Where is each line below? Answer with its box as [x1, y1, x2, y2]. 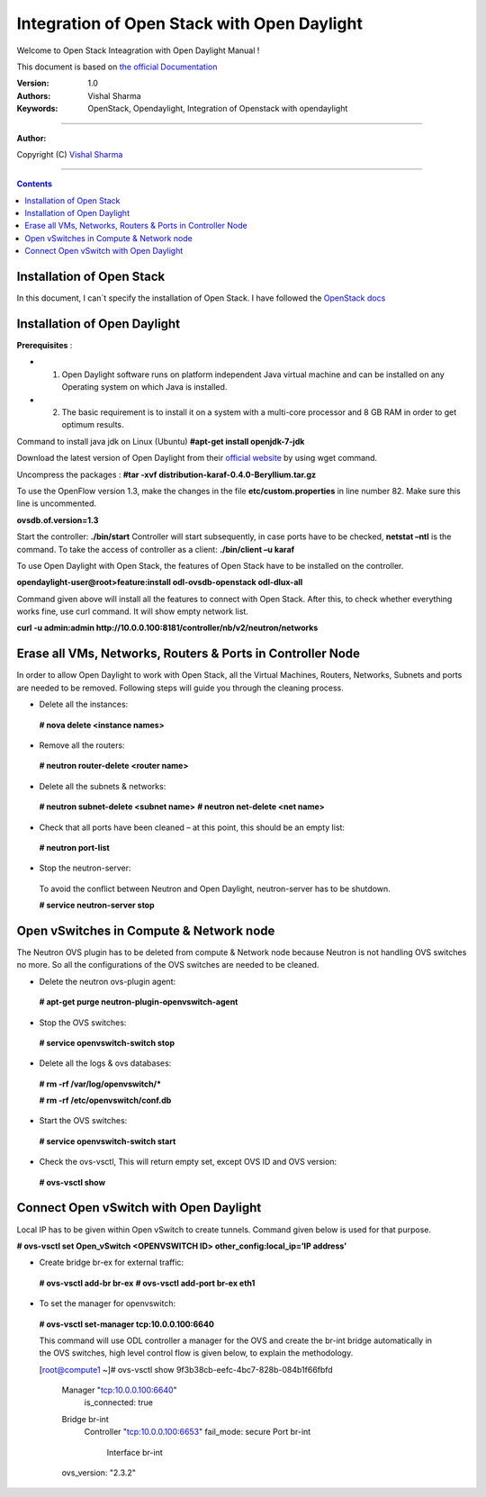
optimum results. [61, 419, 125, 430]
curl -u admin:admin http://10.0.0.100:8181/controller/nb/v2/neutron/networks [16, 622, 319, 634]
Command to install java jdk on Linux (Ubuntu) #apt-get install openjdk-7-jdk [16, 436, 305, 446]
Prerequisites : [16, 340, 73, 351]
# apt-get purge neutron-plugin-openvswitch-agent [39, 996, 238, 1007]
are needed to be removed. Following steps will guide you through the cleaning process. [16, 682, 344, 693]
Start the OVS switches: [39, 1115, 128, 1126]
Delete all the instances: [39, 699, 129, 710]
